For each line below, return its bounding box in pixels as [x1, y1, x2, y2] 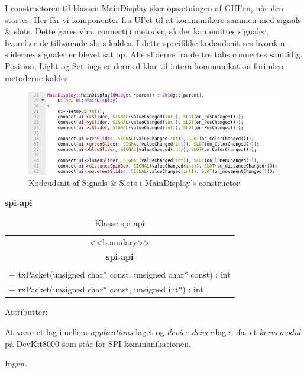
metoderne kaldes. [5, 71, 70, 83]
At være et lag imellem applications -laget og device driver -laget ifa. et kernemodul [5, 325, 300, 337]
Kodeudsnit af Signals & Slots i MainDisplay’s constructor [28, 176, 240, 189]
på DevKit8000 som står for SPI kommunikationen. [5, 337, 191, 349]
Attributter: [5, 306, 48, 318]
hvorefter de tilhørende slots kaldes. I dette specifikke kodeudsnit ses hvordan [5, 36, 285, 49]
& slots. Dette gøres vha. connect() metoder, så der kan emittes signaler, [5, 25, 269, 37]
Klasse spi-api [95, 216, 145, 229]
